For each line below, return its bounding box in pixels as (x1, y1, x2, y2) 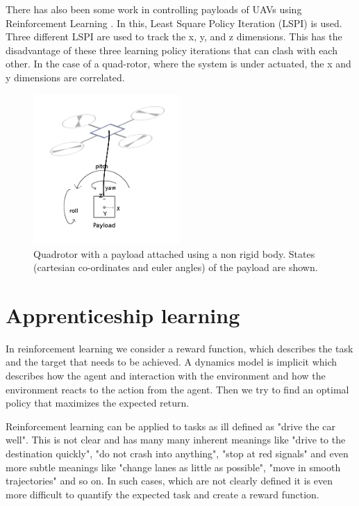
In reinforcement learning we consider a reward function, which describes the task (6, 341, 353, 355)
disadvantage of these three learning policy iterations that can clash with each (6, 42, 337, 57)
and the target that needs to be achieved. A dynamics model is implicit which (6, 354, 337, 369)
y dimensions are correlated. (6, 70, 125, 84)
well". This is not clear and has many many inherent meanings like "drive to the (6, 432, 346, 447)
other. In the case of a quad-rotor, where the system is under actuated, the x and (6, 56, 351, 71)
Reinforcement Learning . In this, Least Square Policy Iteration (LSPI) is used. (6, 15, 342, 30)
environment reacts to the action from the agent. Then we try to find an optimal (6, 382, 349, 396)
